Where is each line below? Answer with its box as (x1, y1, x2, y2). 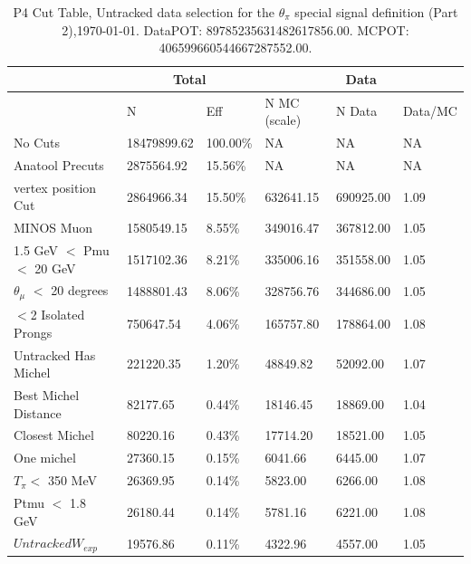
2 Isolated (30, 305, 85, 324)
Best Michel (14, 386, 80, 405)
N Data (335, 101, 378, 120)
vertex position (14, 177, 97, 196)
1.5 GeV (14, 241, 59, 260)
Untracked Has (14, 345, 96, 364)
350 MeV (47, 471, 97, 490)
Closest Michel (14, 425, 94, 445)
